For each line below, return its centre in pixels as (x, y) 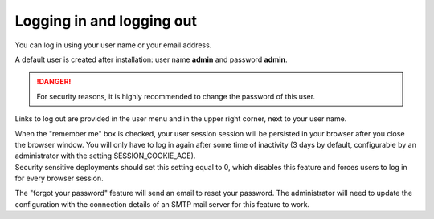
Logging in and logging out (106, 21)
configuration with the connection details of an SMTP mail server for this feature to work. (162, 204)
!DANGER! (54, 82)
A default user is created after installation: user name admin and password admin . (151, 59)
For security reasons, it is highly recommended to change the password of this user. (176, 96)
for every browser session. (59, 178)
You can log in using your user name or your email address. (113, 45)
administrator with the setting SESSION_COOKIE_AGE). (105, 156)
